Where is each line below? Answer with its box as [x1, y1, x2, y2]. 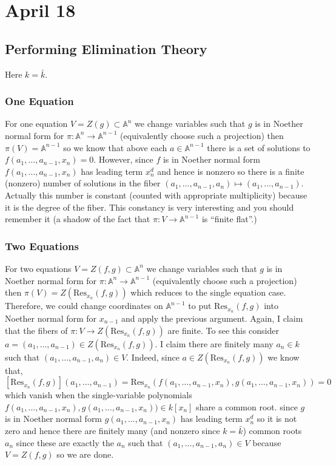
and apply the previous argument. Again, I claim [121, 312, 303, 324]
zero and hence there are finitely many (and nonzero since [5, 424, 220, 436]
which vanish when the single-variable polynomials [5, 389, 192, 401]
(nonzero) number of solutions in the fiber [5, 177, 161, 189]
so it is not [257, 412, 297, 425]
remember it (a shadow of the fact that [5, 212, 150, 225]
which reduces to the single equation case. [130, 286, 286, 299]
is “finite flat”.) [201, 212, 257, 225]
